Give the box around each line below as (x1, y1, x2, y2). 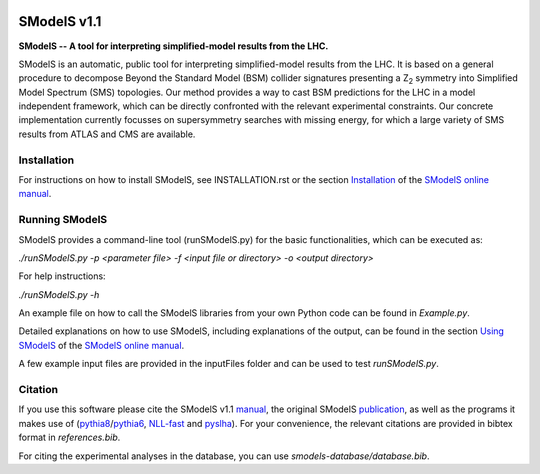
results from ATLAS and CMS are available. (18, 128, 196, 140)
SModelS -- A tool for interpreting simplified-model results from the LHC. (18, 40, 329, 52)
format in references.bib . (18, 431, 121, 444)
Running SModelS (18, 213, 108, 227)
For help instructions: (18, 270, 106, 282)
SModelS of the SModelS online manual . (18, 339, 185, 351)
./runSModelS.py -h (18, 288, 100, 300)
